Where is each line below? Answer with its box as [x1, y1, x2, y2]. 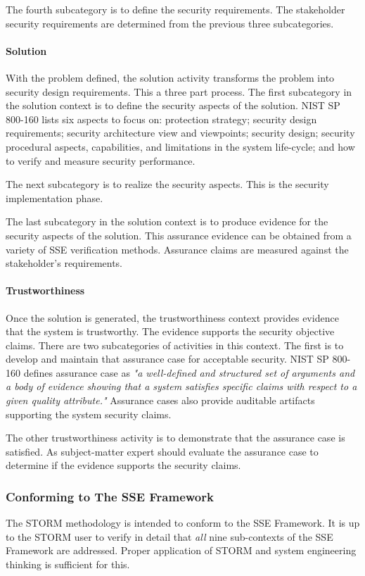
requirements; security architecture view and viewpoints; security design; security [6, 125, 355, 140]
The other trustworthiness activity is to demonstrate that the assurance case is [6, 430, 345, 445]
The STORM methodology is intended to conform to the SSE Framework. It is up [6, 515, 360, 530]
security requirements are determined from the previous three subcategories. [6, 15, 334, 30]
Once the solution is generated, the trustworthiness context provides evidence [6, 310, 339, 325]
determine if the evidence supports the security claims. [6, 458, 241, 472]
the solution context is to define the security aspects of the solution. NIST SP [6, 98, 340, 113]
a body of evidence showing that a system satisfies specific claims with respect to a [6, 379, 357, 394]
